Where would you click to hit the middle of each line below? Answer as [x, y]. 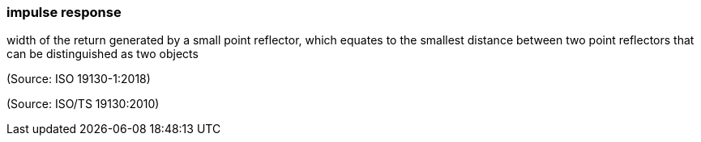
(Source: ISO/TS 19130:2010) [83, 104]
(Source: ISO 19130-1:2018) [79, 79]
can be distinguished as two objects [103, 54]
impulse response [64, 12]
